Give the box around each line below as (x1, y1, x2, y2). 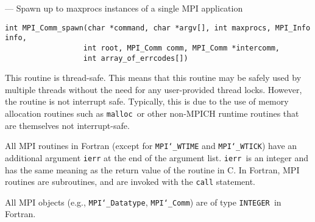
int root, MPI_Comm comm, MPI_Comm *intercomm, (83, 43, 280, 52)
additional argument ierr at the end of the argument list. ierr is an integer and (5, 151, 308, 164)
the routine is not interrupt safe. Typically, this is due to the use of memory (5, 95, 289, 108)
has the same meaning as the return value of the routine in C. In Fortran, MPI (5, 163, 300, 176)
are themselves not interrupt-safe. (5, 119, 130, 131)
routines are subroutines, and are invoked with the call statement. (5, 175, 256, 188)
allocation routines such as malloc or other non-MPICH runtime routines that (5, 107, 299, 119)
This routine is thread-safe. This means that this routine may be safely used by (5, 71, 302, 84)
